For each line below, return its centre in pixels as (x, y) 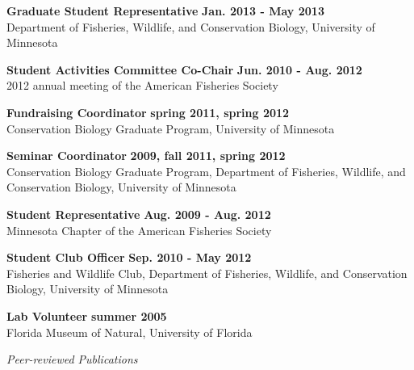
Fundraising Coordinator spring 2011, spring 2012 (148, 112)
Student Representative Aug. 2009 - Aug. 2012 (139, 214)
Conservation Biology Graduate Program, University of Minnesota (171, 128)
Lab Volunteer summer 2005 (87, 315)
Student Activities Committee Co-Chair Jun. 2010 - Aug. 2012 (184, 69)
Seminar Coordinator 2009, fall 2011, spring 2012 (146, 156)
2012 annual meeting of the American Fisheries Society (142, 85)
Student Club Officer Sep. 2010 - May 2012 (129, 257)
